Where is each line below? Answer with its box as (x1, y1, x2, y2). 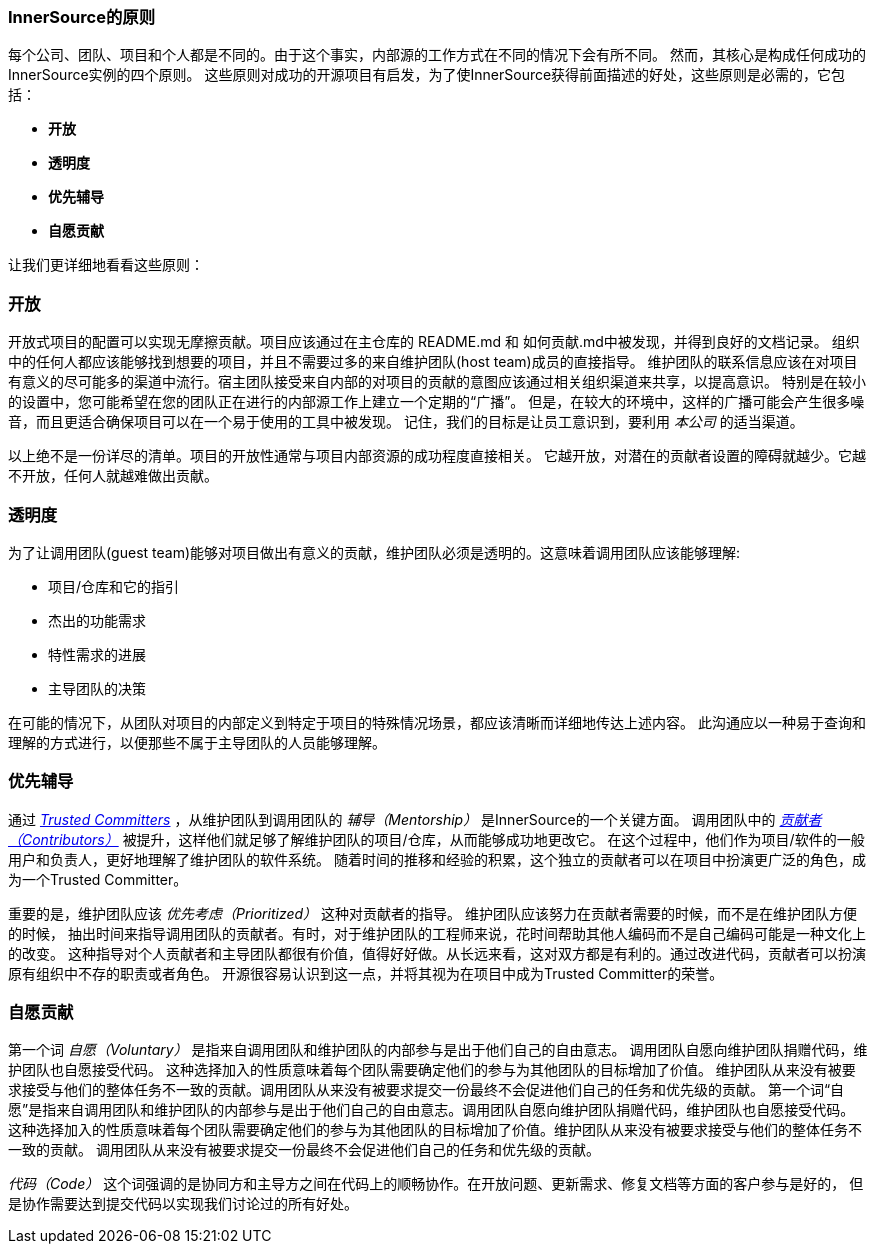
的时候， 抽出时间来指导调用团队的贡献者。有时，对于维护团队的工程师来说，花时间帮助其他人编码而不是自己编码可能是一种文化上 (8, 924, 866, 942)
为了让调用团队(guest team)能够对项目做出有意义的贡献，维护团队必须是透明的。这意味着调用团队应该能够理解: (8, 543, 741, 561)
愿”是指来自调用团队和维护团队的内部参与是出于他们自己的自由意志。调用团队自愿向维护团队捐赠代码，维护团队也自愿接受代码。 (8, 1101, 855, 1119)
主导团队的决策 (48, 679, 146, 697)
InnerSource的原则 (8, 7, 156, 27)
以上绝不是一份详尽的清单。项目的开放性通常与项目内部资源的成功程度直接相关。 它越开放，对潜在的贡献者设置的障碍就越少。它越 (8, 447, 866, 465)
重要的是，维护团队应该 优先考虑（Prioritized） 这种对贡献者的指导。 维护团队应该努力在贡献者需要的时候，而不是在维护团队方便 (8, 904, 857, 922)
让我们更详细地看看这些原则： (8, 256, 204, 274)
